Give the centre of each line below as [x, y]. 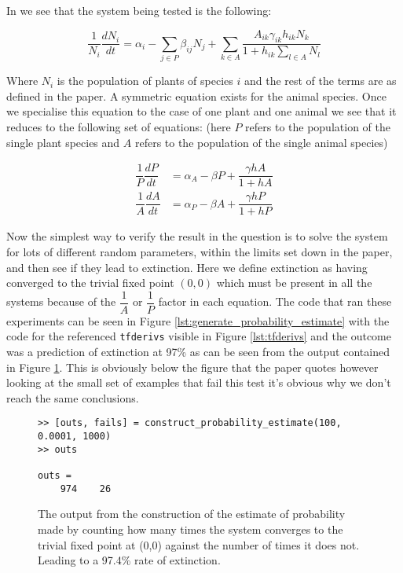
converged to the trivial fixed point [90, 283]
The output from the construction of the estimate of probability [192, 514]
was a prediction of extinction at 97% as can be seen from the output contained [198, 351]
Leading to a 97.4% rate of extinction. [129, 560]
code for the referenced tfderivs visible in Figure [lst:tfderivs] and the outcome [199, 336]
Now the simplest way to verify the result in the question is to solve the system [197, 236]
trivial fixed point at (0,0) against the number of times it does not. [199, 544]
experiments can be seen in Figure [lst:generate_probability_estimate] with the [198, 320]
